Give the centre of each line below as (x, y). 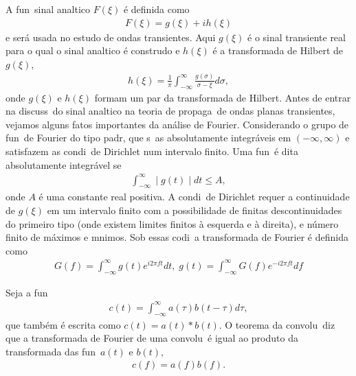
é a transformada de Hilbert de (278, 50)
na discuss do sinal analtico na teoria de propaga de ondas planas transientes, (170, 111)
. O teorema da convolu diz (277, 324)
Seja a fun (27, 292)
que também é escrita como (63, 324)
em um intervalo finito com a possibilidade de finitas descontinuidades (194, 210)
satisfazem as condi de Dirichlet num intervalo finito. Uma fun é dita (152, 151)
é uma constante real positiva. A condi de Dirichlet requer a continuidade (194, 197)
